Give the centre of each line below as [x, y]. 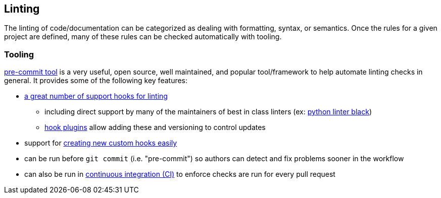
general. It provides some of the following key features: [96, 81]
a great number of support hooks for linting [96, 96]
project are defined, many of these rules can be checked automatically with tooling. [143, 37]
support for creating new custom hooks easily [101, 143]
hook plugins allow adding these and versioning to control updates [155, 127]
